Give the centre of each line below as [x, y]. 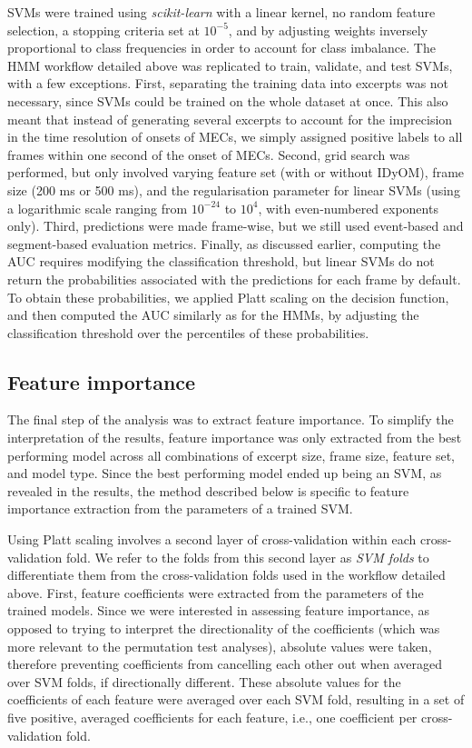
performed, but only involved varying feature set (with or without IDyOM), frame [236, 172]
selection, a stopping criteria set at [103, 30]
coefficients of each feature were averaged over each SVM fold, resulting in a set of [236, 699]
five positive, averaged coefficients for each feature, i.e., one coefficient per [212, 717]
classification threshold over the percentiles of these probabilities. [188, 332]
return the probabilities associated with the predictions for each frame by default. [234, 279]
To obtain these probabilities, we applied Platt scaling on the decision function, [228, 297]
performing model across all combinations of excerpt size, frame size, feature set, [231, 455]
